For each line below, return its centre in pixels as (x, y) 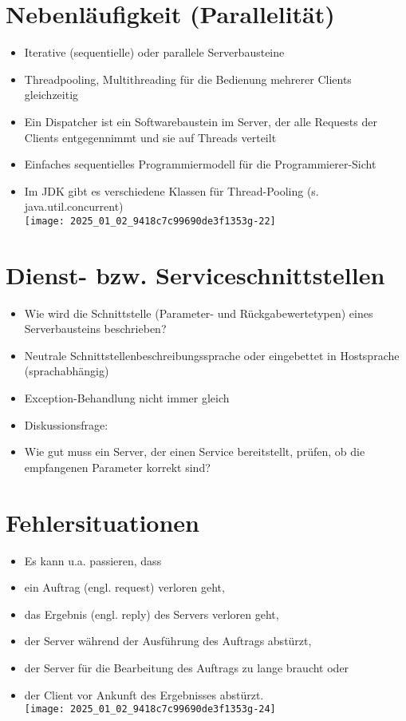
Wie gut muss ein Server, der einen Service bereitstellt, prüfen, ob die (195, 452)
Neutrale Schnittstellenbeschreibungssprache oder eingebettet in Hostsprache (212, 355)
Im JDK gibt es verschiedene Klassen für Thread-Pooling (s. (171, 190)
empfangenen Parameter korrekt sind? (117, 467)
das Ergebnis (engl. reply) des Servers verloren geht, (152, 614)
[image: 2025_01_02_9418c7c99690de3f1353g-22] (150, 221)
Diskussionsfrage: (66, 424)
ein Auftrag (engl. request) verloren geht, (124, 587)
